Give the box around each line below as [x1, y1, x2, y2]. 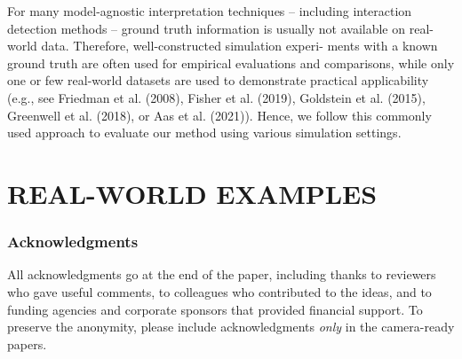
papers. [7, 334, 47, 353]
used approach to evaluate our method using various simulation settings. [7, 123, 402, 142]
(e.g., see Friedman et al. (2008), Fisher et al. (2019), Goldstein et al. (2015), [7, 88, 426, 106]
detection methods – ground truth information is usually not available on [7, 19, 406, 37]
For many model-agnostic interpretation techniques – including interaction [7, 2, 412, 20]
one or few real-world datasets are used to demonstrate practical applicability [7, 71, 429, 90]
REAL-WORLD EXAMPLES [7, 175, 378, 211]
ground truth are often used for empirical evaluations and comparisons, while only [7, 53, 455, 72]
